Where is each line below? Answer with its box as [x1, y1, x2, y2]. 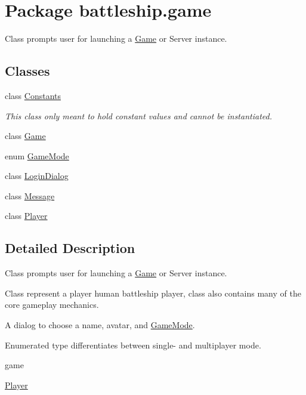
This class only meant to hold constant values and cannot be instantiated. [5, 109, 272, 122]
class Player [5, 209, 48, 222]
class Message [5, 189, 55, 202]
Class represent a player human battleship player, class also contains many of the [5, 286, 301, 299]
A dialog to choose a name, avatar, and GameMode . [5, 319, 195, 331]
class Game [5, 129, 46, 142]
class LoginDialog [5, 169, 69, 182]
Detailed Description [5, 239, 135, 257]
